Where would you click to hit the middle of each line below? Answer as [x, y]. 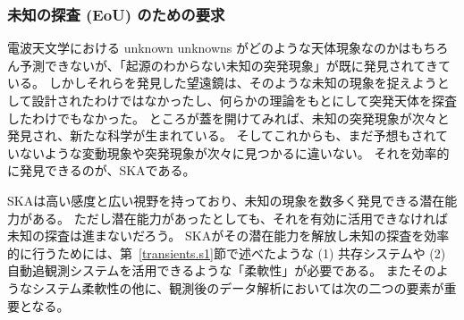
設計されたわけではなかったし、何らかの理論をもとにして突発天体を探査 [244, 100]
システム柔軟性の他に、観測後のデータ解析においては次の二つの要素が [238, 287]
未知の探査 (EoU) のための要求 [116, 14]
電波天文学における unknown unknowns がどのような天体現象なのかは [209, 48]
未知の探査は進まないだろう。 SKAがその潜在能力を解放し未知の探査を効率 [228, 236]
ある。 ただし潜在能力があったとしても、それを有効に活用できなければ [240, 218]
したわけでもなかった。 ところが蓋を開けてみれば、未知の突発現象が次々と [228, 118]
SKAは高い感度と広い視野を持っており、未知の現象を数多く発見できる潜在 [226, 200]
